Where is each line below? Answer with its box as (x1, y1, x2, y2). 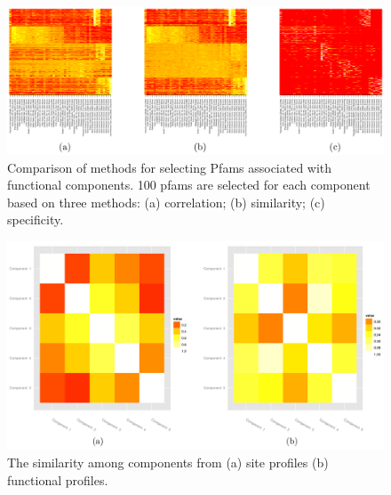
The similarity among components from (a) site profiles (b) (7, 452, 329, 471)
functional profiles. (7, 470, 108, 489)
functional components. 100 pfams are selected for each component (7, 175, 371, 194)
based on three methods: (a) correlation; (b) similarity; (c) (7, 192, 325, 211)
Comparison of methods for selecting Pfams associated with (7, 158, 332, 176)
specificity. (7, 210, 64, 229)
